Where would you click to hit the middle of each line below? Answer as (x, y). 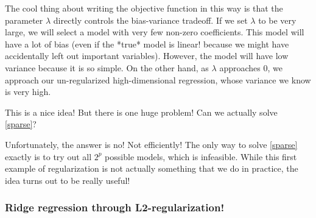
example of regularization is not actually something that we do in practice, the (152, 168)
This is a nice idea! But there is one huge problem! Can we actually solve (141, 112)
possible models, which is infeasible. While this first (201, 156)
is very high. (28, 92)
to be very (277, 20)
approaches (240, 67)
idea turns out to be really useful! (68, 180)
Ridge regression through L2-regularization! (115, 207)
